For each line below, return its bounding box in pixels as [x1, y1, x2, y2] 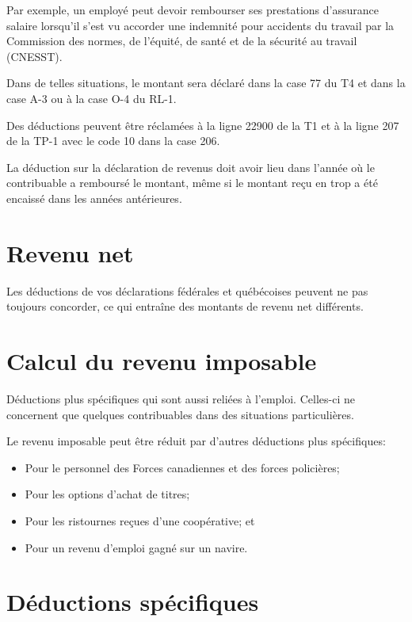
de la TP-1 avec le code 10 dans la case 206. [6, 132, 220, 149]
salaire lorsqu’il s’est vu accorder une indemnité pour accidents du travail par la [6, 17, 395, 33]
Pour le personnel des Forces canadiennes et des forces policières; [25, 459, 340, 475]
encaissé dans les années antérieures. [6, 189, 182, 206]
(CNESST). [6, 48, 63, 64]
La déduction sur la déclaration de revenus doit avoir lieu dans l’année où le [6, 158, 375, 175]
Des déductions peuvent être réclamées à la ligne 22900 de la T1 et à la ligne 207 [6, 116, 399, 133]
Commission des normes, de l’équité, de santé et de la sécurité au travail [6, 32, 357, 49]
